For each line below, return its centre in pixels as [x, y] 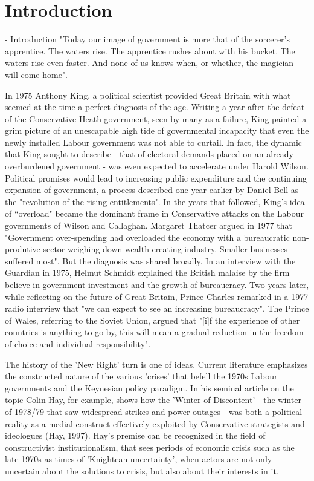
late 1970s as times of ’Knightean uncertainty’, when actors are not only [139, 459]
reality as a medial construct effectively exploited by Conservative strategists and [155, 423]
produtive [23, 249]
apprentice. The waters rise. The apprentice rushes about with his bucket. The [150, 51]
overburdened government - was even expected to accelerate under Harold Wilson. [157, 166]
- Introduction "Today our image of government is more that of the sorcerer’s [147, 39]
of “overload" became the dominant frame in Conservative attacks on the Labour [154, 213]
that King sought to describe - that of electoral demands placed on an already [149, 154]
